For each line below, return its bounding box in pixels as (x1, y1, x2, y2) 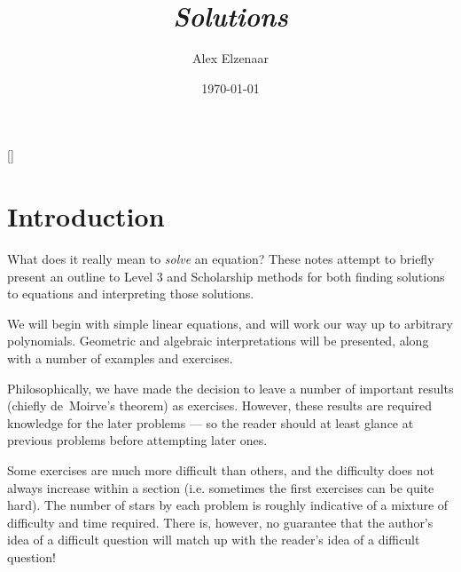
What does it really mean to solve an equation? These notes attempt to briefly (7, 250, 434, 268)
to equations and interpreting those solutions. (7, 284, 254, 303)
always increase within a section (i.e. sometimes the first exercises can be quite (7, 478, 434, 497)
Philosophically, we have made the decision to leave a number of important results (7, 378, 454, 397)
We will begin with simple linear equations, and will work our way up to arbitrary (7, 314, 453, 332)
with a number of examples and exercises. (7, 349, 233, 367)
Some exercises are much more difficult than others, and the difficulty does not (7, 460, 434, 479)
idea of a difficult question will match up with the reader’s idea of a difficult (7, 530, 420, 549)
